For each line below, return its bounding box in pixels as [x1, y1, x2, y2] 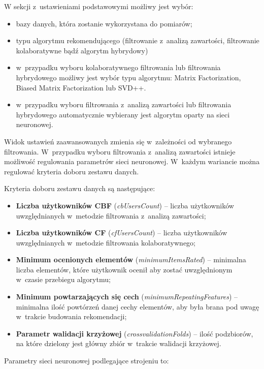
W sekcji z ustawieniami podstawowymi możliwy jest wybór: [4, 1, 193, 11]
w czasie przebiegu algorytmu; [16, 274, 111, 285]
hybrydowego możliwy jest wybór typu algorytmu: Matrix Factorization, [16, 72, 241, 82]
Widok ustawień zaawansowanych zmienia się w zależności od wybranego [4, 136, 232, 146]
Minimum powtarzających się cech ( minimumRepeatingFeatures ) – [16, 291, 238, 302]
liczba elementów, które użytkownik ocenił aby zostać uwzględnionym [16, 264, 233, 274]
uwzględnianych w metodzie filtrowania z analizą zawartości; [16, 210, 206, 221]
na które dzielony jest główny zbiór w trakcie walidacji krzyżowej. [16, 338, 221, 349]
